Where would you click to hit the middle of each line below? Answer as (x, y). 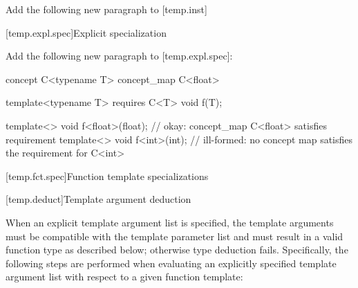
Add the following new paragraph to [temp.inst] (106, 9)
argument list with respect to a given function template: (124, 277)
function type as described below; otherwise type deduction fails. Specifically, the (177, 250)
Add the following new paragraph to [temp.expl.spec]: (119, 56)
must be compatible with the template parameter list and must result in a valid (175, 236)
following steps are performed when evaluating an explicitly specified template (171, 263)
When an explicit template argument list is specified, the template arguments (170, 222)
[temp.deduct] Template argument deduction (98, 199)
